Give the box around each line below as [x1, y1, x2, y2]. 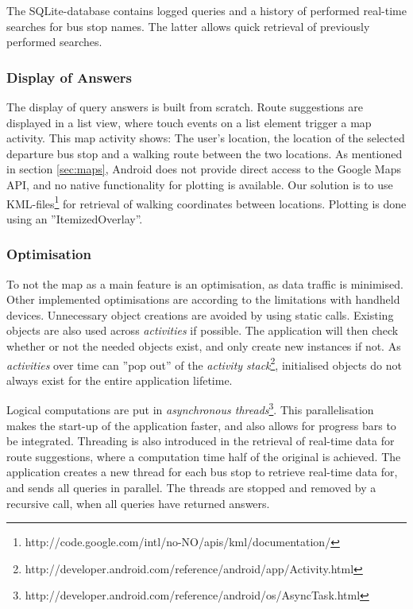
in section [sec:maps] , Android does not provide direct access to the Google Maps [6, 161, 401, 177]
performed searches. [6, 33, 102, 50]
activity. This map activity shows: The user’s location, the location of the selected [6, 130, 405, 146]
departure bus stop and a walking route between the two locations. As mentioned [6, 145, 403, 161]
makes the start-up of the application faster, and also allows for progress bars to [6, 417, 396, 433]
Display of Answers [6, 67, 132, 87]
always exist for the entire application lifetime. [6, 371, 233, 388]
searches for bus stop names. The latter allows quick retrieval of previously [6, 17, 370, 34]
